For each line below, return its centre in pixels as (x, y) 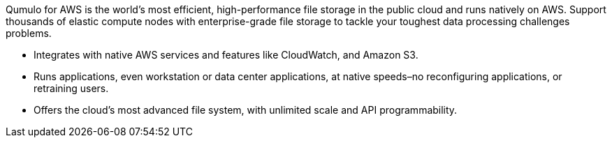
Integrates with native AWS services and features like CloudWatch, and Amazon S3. (226, 55)
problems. (29, 33)
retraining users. (71, 88)
